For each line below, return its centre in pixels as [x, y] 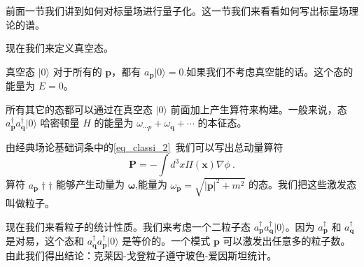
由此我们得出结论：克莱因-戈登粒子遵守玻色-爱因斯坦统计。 [141, 255]
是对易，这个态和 [45, 241]
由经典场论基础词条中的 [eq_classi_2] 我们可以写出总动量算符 [145, 146]
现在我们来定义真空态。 [59, 48]
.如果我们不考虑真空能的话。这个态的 [268, 71]
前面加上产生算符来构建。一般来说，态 [259, 109]
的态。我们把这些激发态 [303, 184]
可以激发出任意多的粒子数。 [287, 241]
